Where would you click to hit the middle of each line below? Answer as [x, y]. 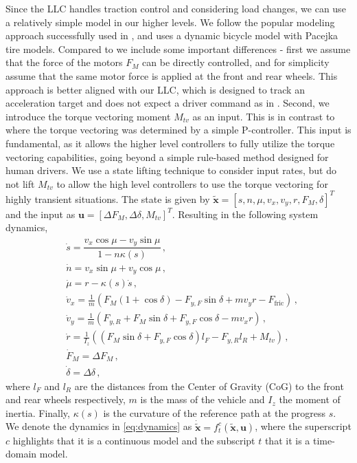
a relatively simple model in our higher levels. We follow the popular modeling [170, 22]
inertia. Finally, [38, 412]
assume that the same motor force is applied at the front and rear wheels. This [172, 75]
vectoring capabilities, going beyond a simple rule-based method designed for [167, 157]
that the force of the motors [64, 62]
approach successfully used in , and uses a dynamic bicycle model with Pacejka [172, 35]
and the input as [41, 214]
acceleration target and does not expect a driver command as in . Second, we [168, 103]
